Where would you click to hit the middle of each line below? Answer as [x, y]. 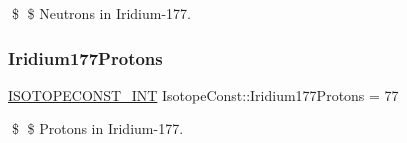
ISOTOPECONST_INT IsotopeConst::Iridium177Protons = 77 [203, 94]
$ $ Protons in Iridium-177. [97, 128]
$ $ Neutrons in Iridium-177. [101, 13]
